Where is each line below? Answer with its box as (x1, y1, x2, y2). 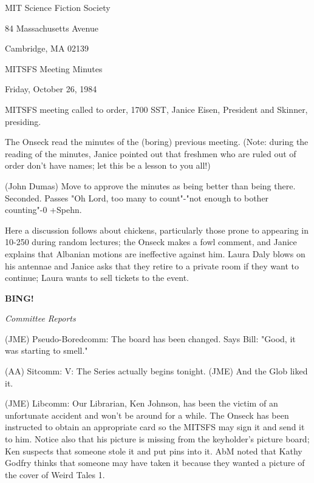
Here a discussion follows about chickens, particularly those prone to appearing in (5, 223, 309, 236)
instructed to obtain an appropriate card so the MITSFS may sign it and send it (5, 421, 305, 433)
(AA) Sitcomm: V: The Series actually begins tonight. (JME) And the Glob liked (5, 365, 308, 377)
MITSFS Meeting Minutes (5, 62, 103, 75)
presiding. (5, 115, 41, 127)
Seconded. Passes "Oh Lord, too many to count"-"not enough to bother (5, 191, 269, 204)
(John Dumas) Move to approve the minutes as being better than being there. (5, 179, 296, 192)
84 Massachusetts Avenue (5, 21, 98, 34)
